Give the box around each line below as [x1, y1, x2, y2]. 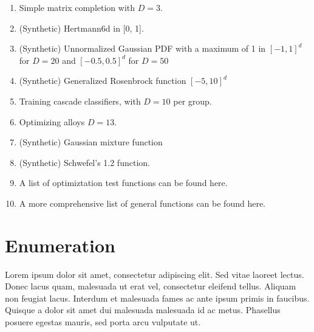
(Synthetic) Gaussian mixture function [19, 136, 163, 148]
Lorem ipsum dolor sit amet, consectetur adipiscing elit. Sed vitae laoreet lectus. [5, 268, 304, 280]
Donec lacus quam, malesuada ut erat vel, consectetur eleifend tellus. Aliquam [5, 280, 296, 292]
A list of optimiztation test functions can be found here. [19, 176, 228, 189]
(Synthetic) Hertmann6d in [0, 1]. [19, 21, 144, 34]
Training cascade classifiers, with [19, 94, 141, 107]
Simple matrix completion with [19, 1, 135, 13]
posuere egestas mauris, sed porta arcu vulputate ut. [5, 316, 201, 328]
